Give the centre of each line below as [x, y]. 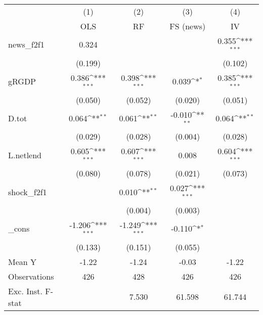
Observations [31, 276]
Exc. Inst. [25, 291]
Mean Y [23, 261]
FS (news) [188, 26]
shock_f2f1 [28, 192]
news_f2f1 [26, 44]
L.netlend [25, 155]
